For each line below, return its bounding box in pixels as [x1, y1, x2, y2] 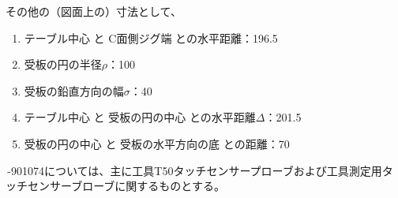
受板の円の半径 [24, 56, 102, 73]
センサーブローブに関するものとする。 [27, 177, 225, 194]
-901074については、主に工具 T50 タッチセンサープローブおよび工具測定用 [7, 162, 382, 178]
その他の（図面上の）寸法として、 [6, 3, 182, 19]
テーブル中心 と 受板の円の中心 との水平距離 [24, 109, 256, 125]
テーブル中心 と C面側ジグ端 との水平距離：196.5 [24, 29, 278, 46]
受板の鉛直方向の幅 [24, 82, 124, 99]
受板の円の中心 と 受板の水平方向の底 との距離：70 [24, 135, 290, 151]
